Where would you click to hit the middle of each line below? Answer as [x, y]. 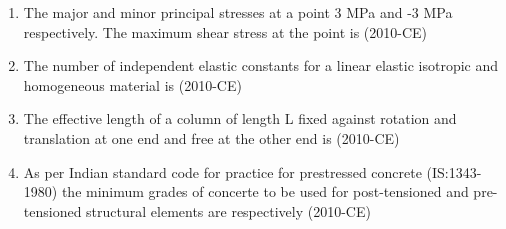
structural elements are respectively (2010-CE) [228, 210]
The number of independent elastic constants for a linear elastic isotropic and [261, 65]
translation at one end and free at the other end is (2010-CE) [211, 137]
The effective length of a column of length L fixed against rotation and [240, 118]
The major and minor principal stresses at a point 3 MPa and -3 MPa [238, 12]
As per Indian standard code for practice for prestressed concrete [222, 171]
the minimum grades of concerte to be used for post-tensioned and [265, 191]
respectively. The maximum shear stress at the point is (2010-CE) [225, 31]
